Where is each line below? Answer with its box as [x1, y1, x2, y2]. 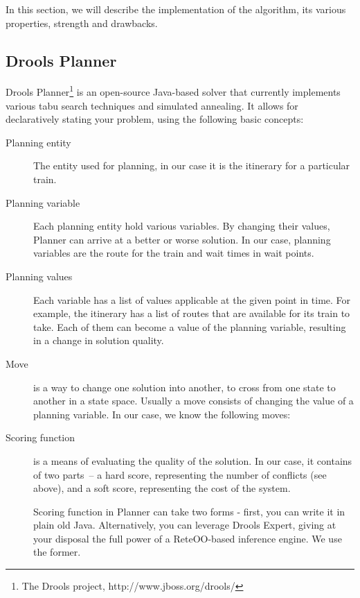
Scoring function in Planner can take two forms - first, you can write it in [33, 504, 345, 518]
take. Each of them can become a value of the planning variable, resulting [33, 319, 346, 334]
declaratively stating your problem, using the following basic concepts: [6, 112, 304, 126]
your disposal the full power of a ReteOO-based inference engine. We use [33, 531, 342, 545]
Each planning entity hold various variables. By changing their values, [33, 219, 330, 233]
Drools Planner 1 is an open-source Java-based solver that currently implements [6, 83, 341, 99]
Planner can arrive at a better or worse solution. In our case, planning [33, 232, 331, 246]
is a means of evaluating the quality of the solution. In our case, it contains [33, 453, 352, 468]
